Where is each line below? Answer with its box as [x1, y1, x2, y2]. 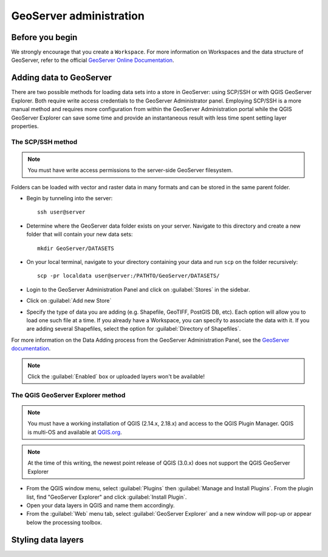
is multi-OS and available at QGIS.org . [27, 428, 122, 436]
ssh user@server [37, 209, 86, 215]
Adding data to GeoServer [11, 73, 112, 83]
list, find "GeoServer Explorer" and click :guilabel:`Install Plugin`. [26, 493, 187, 501]
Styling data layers [11, 535, 84, 545]
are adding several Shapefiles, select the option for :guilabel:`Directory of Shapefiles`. [26, 325, 241, 333]
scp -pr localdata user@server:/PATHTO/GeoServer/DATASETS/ [37, 272, 220, 279]
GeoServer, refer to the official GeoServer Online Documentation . [11, 56, 174, 64]
